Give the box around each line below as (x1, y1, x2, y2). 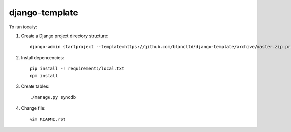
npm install (30, 73, 58, 78)
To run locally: (9, 24, 37, 30)
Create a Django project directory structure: (21, 33, 109, 39)
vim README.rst (30, 117, 66, 122)
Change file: (21, 105, 46, 111)
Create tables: (21, 83, 49, 89)
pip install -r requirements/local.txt (30, 66, 125, 72)
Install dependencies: (21, 54, 64, 60)
